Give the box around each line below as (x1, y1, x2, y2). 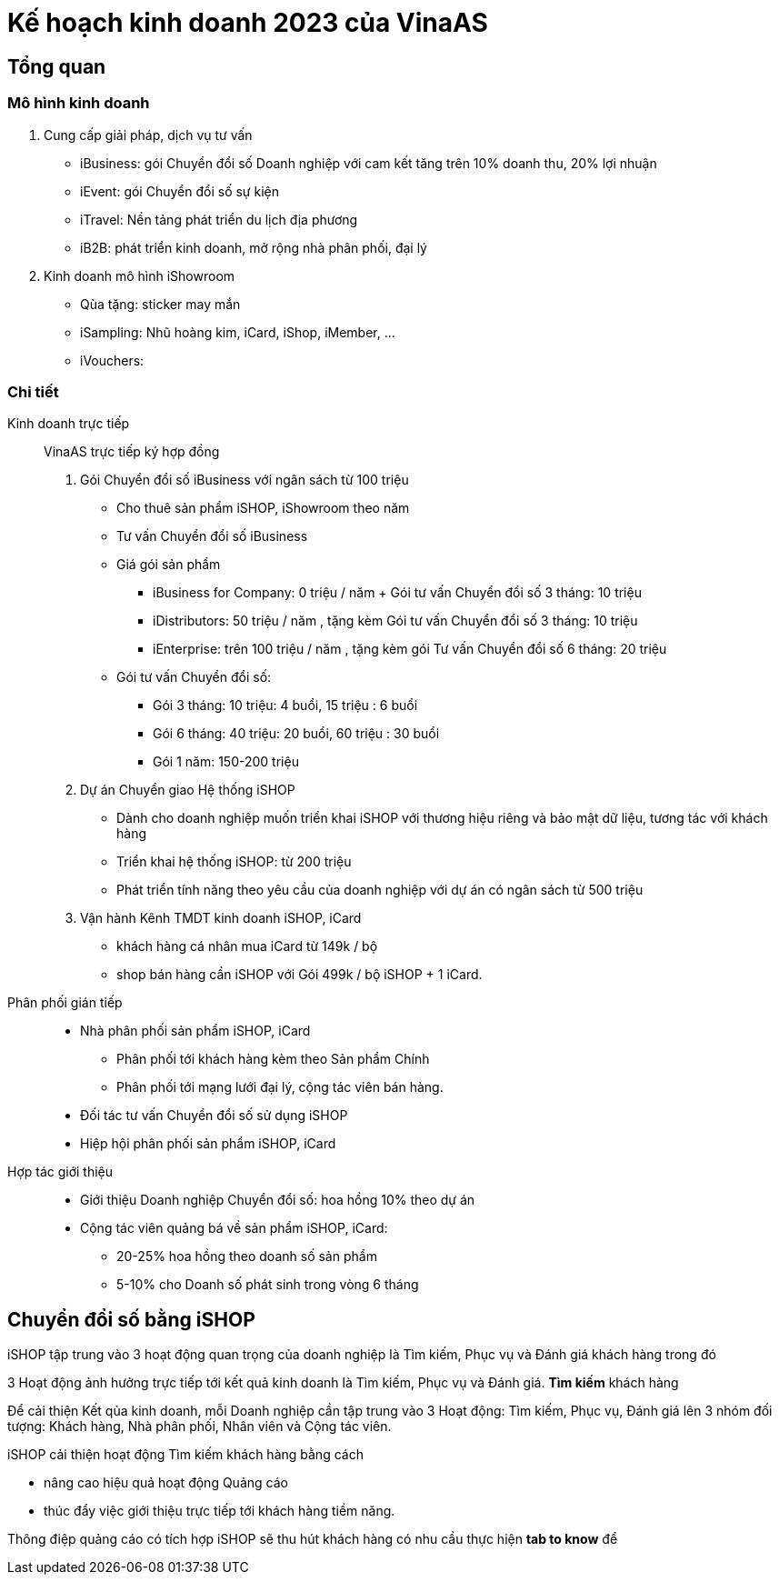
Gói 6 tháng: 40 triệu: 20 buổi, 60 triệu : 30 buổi (153, 726, 440, 742)
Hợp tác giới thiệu (7, 1164, 114, 1180)
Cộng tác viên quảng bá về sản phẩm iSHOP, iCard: (80, 1220, 388, 1237)
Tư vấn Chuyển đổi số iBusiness (116, 528, 308, 545)
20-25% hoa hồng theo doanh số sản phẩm (116, 1248, 377, 1265)
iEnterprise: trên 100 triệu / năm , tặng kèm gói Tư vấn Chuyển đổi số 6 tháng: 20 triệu (153, 641, 667, 657)
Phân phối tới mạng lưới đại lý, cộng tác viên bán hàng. (116, 1079, 444, 1096)
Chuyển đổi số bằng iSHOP (7, 1307, 255, 1331)
